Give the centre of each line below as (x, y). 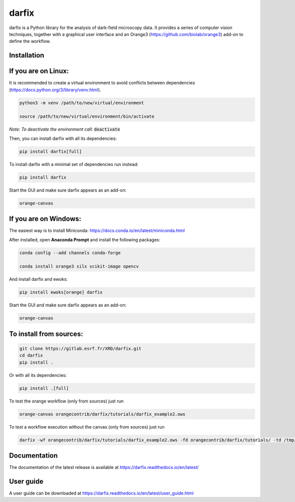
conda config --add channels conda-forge (70, 253)
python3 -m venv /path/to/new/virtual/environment (82, 103)
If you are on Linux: (39, 71)
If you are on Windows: (45, 219)
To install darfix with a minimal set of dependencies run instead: (74, 164)
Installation (27, 55)
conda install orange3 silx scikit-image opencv (79, 267)
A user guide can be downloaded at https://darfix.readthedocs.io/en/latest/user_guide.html (101, 493)
